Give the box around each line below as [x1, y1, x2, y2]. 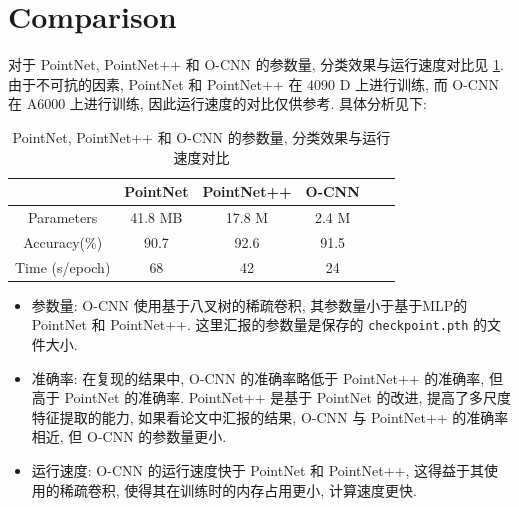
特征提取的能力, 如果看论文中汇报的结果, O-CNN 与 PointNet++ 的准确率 [31, 406, 509, 427]
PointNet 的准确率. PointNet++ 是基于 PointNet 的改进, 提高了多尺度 [64, 387, 512, 408]
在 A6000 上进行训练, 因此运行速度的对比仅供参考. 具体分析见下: [8, 93, 427, 114]
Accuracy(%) [23, 231, 103, 252]
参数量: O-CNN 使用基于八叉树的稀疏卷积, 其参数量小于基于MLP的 [31, 294, 468, 315]
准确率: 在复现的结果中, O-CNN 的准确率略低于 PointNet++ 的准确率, [31, 367, 485, 388]
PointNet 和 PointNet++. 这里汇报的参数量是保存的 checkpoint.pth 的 [31, 314, 488, 335]
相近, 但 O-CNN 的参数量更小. [31, 426, 227, 447]
